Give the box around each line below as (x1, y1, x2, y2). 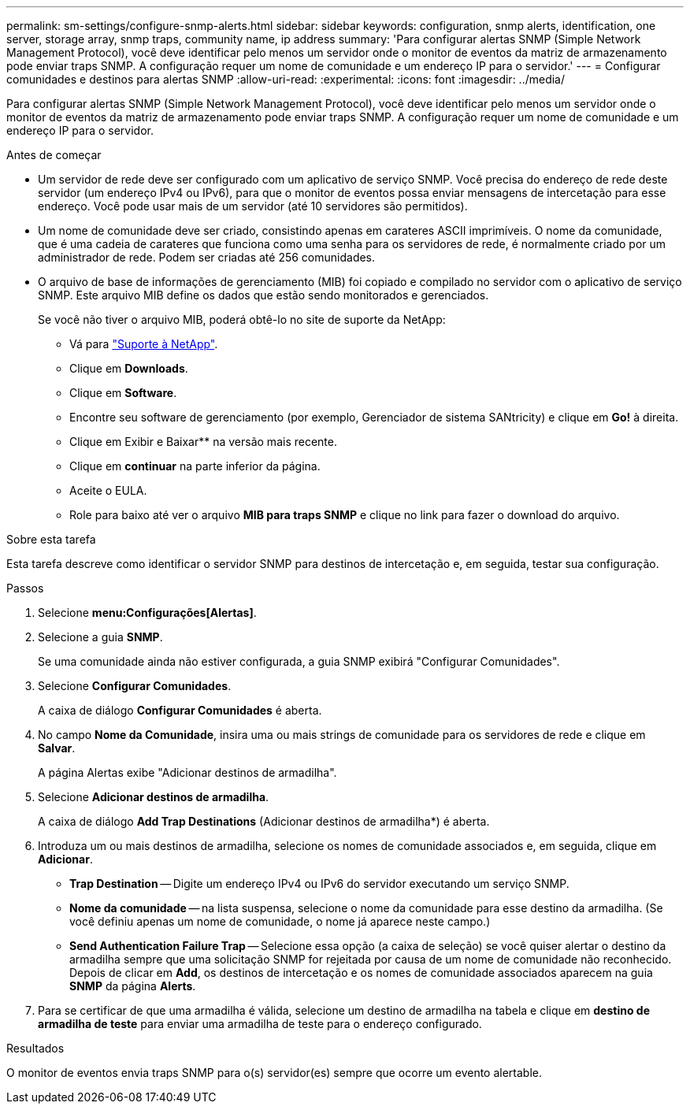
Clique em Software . (69, 386, 177, 399)
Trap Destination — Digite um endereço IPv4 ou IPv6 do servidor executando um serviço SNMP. (69, 877, 569, 890)
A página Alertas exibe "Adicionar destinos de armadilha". (38, 766, 337, 779)
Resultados (6, 1041, 65, 1055)
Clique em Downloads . (69, 362, 188, 375)
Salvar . (38, 741, 76, 755)
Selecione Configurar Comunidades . (38, 679, 232, 692)
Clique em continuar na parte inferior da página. (69, 459, 321, 473)
